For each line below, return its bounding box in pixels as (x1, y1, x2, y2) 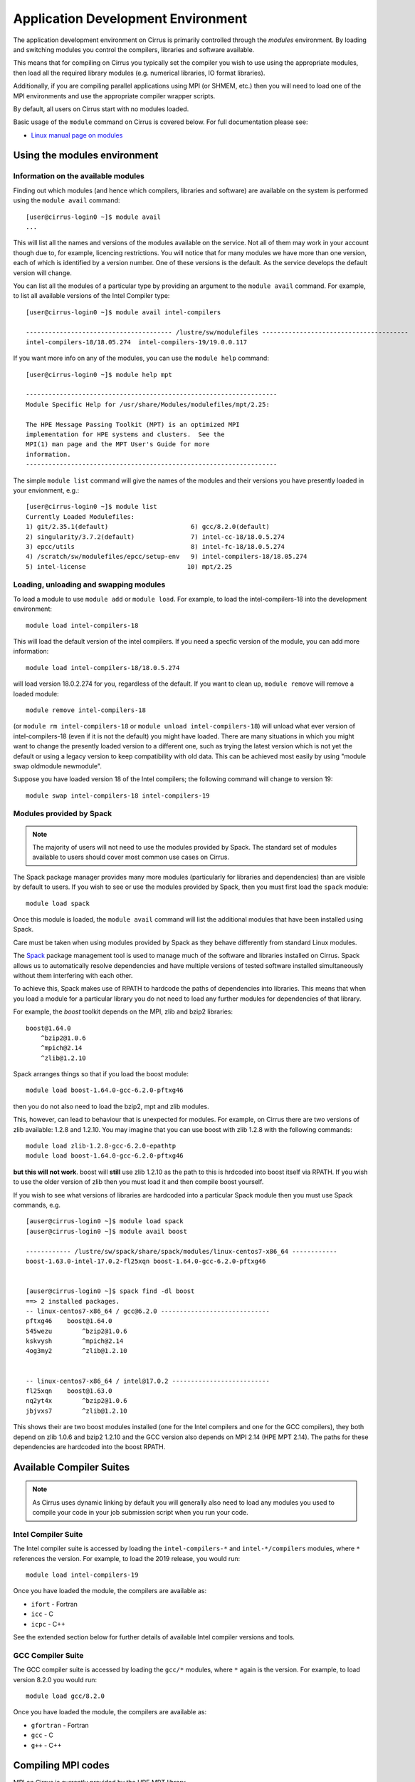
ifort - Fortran (31, 1600, 78, 1608)
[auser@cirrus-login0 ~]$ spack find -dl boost (26, 1287, 195, 1295)
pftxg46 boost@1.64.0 (26, 1317, 112, 1325)
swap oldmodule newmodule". (13, 761, 103, 770)
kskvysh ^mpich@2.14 (26, 1337, 124, 1345)
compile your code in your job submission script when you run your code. (32, 1508, 248, 1517)
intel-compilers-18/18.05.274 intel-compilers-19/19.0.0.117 (26, 338, 248, 346)
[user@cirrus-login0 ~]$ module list (26, 503, 158, 511)
